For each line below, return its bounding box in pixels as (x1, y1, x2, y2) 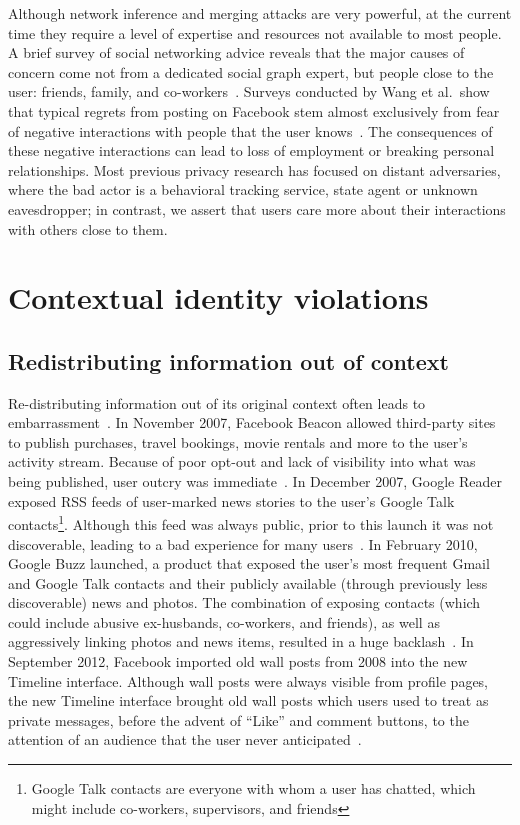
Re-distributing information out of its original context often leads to (8, 392, 426, 413)
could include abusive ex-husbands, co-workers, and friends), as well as (8, 611, 440, 632)
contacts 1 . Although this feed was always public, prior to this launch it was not (8, 511, 494, 534)
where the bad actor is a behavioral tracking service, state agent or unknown (8, 179, 478, 200)
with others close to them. (8, 218, 168, 239)
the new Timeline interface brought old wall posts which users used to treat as (8, 690, 489, 711)
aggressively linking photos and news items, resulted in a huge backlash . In (8, 631, 474, 652)
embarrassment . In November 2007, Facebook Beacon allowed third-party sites (8, 412, 496, 433)
